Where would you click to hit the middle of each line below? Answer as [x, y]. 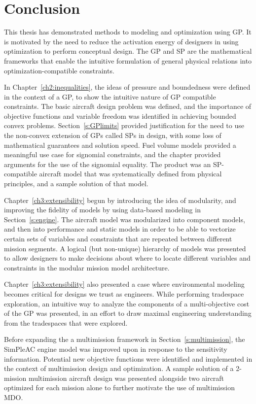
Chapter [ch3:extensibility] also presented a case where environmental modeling [124, 284]
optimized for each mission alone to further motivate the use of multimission [119, 387]
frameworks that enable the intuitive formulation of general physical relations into [128, 60]
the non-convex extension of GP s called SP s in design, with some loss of [113, 135]
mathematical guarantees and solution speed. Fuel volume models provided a [120, 145]
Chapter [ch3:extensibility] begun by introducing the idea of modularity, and [120, 200]
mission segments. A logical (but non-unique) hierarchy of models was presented [125, 248]
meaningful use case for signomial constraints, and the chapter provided [112, 154]
